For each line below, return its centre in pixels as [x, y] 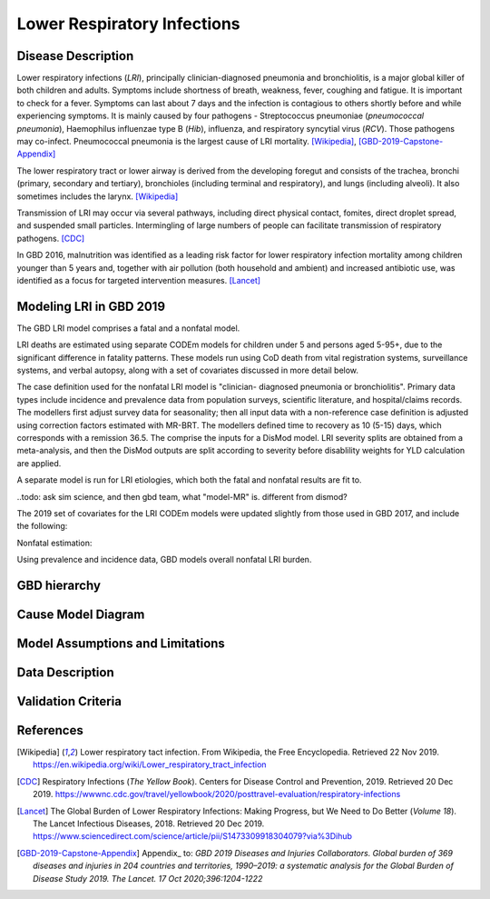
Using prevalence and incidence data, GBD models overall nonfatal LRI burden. [164, 560]
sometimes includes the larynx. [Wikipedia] [98, 196]
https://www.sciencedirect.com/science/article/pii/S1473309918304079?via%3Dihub [193, 836]
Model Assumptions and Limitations [121, 643]
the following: [42, 526]
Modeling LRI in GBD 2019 [91, 306]
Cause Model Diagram [81, 614]
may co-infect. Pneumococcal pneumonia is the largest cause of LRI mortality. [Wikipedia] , [187, 142]
